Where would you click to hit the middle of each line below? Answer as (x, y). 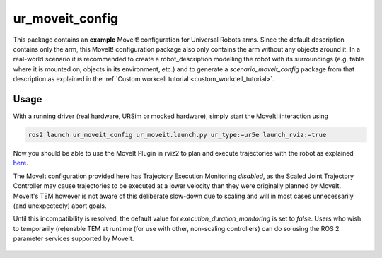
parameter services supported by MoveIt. (74, 239)
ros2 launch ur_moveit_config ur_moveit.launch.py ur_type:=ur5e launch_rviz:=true (177, 135)
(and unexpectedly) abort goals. (60, 206)
